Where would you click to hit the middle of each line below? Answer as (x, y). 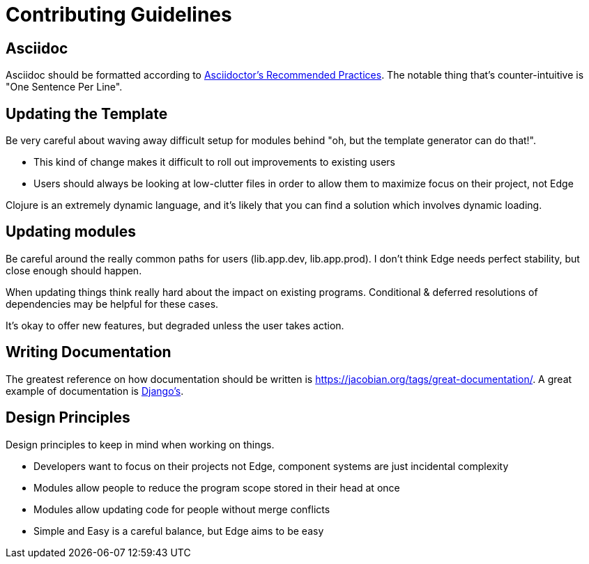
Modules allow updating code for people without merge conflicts (182, 509)
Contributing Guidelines (119, 15)
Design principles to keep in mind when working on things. (140, 444)
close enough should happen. (74, 270)
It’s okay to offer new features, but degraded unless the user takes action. (175, 325)
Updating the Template (87, 113)
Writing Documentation (89, 352)
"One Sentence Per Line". (64, 87)
